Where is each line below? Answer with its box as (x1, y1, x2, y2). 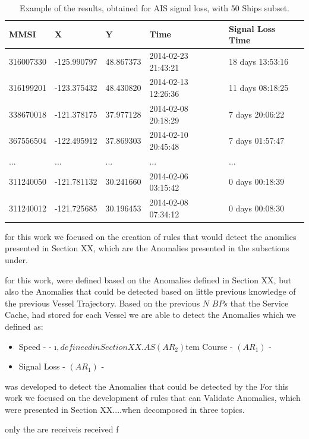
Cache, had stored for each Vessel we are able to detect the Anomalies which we (5, 308, 296, 321)
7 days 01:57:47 (228, 134, 285, 147)
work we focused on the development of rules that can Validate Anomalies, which (5, 391, 301, 404)
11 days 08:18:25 (228, 81, 289, 94)
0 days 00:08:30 (228, 201, 285, 214)
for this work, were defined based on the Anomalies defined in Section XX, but (5, 273, 292, 286)
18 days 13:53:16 (228, 55, 289, 67)
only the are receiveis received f (5, 423, 119, 435)
